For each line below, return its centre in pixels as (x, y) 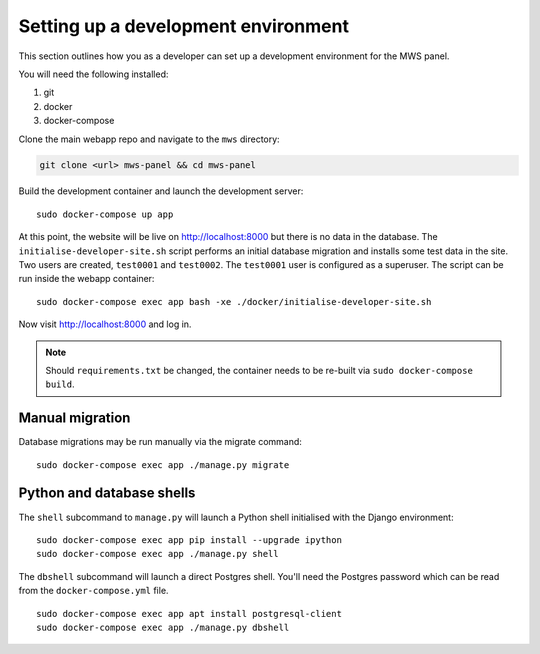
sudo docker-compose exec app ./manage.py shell (157, 554)
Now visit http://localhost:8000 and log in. (105, 324)
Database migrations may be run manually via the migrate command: (160, 442)
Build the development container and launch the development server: (161, 191)
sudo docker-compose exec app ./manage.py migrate (163, 464)
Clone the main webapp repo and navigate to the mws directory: (149, 139)
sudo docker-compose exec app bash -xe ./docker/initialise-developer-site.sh (234, 301)
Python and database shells (107, 493)
